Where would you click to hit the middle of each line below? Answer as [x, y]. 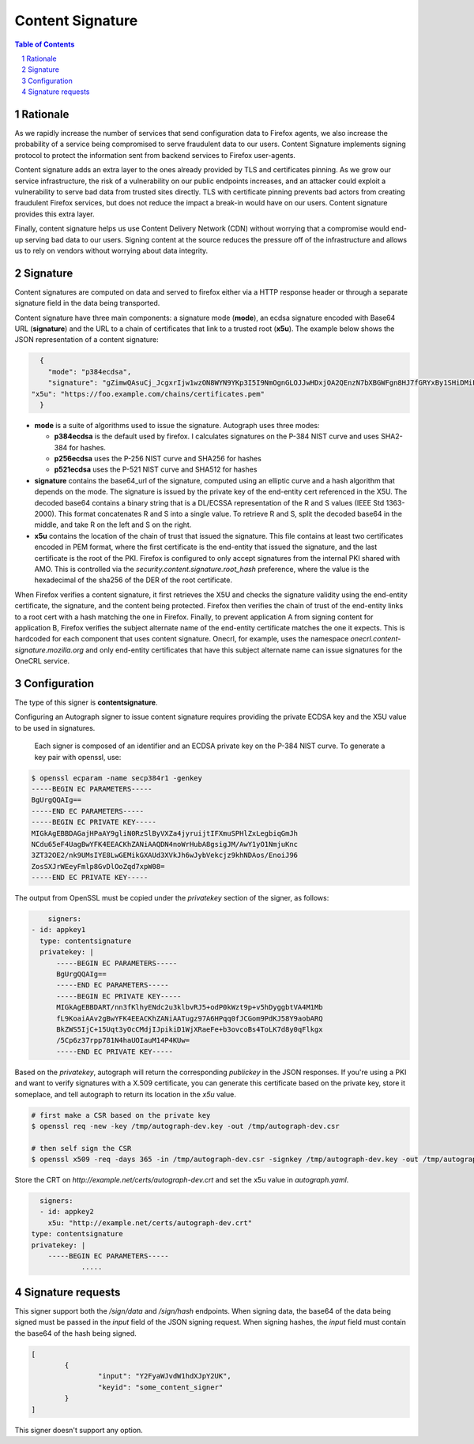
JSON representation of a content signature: [87, 340]
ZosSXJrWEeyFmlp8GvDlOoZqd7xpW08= [98, 866]
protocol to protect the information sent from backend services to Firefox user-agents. [155, 155]
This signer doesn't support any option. [79, 1430]
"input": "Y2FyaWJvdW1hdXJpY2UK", [165, 1376]
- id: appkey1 [58, 930]
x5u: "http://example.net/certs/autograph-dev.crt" [150, 1223]
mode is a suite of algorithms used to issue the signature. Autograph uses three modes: [177, 425]
